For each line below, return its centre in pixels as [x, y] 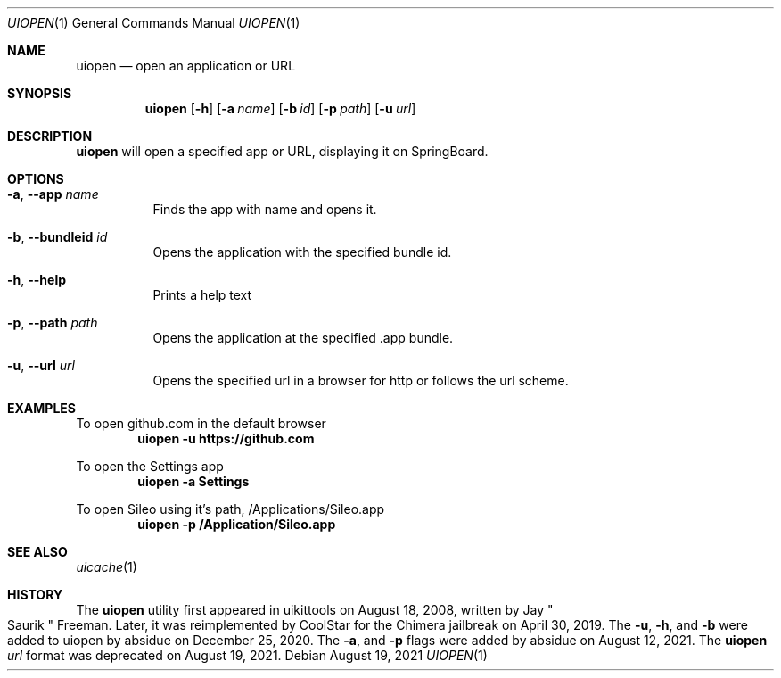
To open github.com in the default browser [201, 423]
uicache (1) [107, 567]
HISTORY [35, 595]
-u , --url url [41, 365]
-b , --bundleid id [58, 237]
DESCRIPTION [50, 136]
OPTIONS [36, 179]
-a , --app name [53, 194]
